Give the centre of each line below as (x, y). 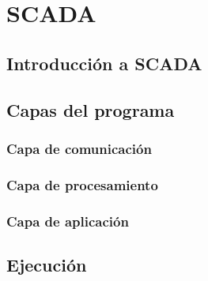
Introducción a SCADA (104, 63)
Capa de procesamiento (82, 184)
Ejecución (47, 264)
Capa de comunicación (79, 148)
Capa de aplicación (68, 221)
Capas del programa (91, 109)
